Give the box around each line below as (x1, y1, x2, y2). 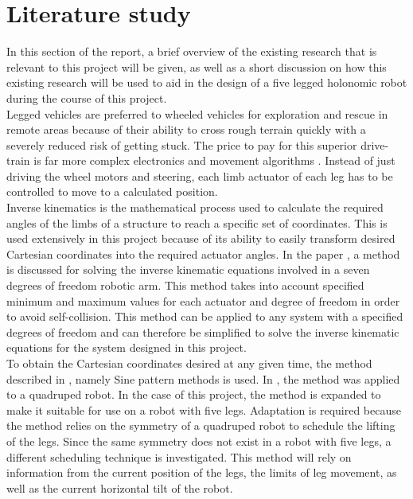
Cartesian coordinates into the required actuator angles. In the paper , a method (6, 245, 400, 262)
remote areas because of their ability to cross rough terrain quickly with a (6, 121, 366, 138)
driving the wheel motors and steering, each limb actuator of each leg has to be (6, 167, 393, 184)
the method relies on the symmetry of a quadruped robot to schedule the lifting (6, 417, 395, 434)
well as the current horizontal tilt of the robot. (6, 479, 233, 496)
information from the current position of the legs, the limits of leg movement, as (6, 464, 397, 481)
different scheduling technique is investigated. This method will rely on (6, 448, 352, 465)
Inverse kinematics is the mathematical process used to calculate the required (6, 199, 384, 216)
